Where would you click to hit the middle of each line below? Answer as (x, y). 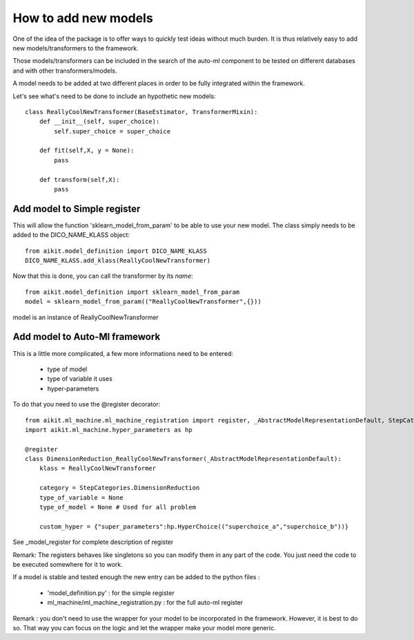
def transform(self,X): (79, 179)
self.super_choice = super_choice (112, 131)
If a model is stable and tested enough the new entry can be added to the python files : (136, 577)
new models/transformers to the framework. (76, 48)
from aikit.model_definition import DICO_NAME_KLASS (116, 251)
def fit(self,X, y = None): (87, 151)
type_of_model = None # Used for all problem (118, 507)
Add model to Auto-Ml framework (87, 337)
